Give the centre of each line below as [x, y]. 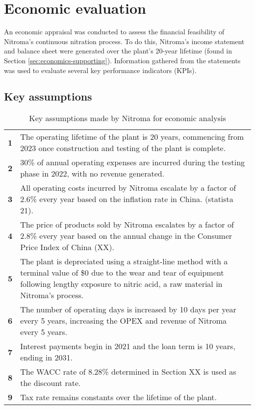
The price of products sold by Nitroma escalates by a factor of [127, 225]
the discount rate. [51, 383]
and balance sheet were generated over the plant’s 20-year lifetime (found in [118, 51]
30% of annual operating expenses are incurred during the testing [133, 162]
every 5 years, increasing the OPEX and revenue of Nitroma [124, 321]
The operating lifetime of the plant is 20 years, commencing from [132, 137]
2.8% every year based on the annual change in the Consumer [126, 236]
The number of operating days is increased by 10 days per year [128, 309]
